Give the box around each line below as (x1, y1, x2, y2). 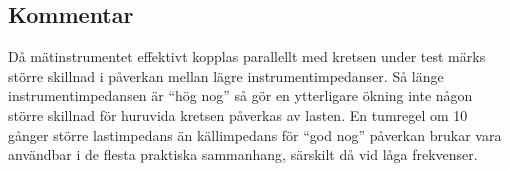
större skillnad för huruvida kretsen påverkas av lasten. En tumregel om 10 (8, 104, 468, 125)
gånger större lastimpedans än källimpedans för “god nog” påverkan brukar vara (8, 124, 502, 145)
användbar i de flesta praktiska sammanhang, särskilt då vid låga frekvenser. (8, 144, 478, 165)
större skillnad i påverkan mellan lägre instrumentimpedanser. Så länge (8, 65, 444, 86)
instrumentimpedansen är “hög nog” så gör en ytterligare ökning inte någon (8, 85, 473, 106)
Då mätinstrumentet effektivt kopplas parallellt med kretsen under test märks (8, 46, 486, 67)
